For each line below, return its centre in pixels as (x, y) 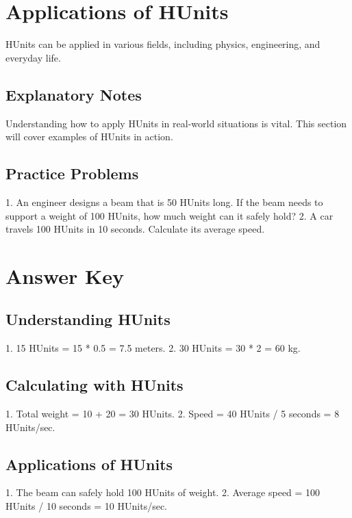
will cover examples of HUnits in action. (89, 137)
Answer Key (65, 275)
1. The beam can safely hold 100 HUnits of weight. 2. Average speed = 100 (163, 492)
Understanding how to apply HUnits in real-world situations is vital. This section (176, 123)
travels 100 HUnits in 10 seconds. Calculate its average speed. (135, 229)
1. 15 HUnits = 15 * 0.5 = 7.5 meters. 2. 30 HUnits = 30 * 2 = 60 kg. (153, 348)
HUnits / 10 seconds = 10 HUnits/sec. (87, 506)
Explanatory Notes (74, 94)
